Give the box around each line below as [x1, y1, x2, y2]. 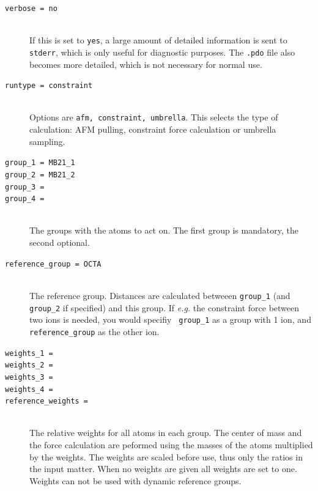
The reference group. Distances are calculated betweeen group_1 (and [29, 289, 290, 301]
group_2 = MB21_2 [5, 170, 75, 179]
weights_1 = [5, 349, 53, 358]
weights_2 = [5, 361, 53, 370]
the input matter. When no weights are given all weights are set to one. [29, 462, 297, 475]
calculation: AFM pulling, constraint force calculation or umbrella [29, 123, 276, 136]
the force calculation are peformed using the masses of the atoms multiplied [29, 438, 313, 451]
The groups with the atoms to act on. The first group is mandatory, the [29, 224, 298, 237]
